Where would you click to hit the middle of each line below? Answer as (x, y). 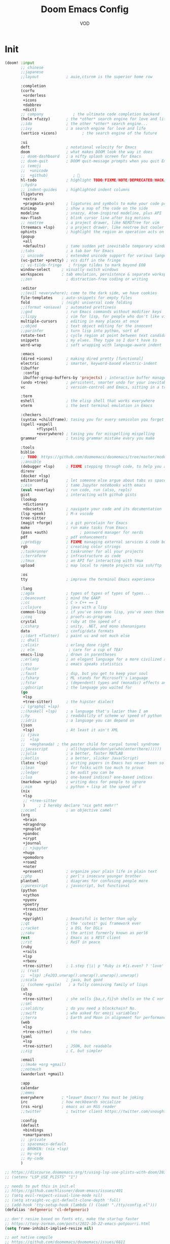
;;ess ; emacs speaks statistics (72, 664)
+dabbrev (32, 105)
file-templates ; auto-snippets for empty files (76, 298)
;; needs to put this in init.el (40, 1186)
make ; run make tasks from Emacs (74, 528)
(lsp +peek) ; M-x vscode (57, 513)
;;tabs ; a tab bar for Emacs (67, 251)
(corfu (28, 91)
